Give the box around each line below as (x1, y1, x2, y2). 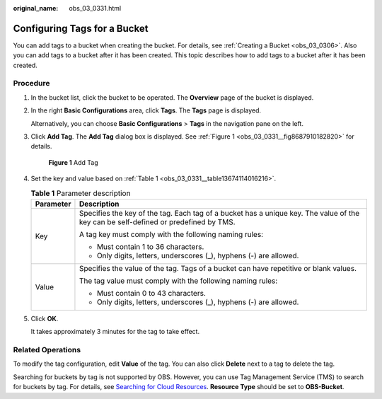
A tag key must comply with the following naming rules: (79, 229, 264, 239)
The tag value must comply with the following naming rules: (79, 276, 278, 286)
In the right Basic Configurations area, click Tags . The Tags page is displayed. (30, 106, 262, 115)
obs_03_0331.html (69, 4, 122, 12)
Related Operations (13, 345, 81, 355)
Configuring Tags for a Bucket (13, 22, 149, 35)
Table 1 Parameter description (30, 188, 131, 198)
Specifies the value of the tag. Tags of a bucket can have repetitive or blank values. (79, 263, 357, 273)
